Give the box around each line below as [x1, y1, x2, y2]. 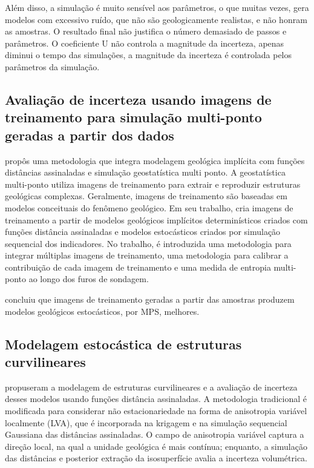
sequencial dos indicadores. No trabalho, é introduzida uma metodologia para [5, 237, 292, 249]
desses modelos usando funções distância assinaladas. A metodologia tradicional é [5, 392, 307, 405]
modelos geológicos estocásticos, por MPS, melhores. [5, 305, 200, 317]
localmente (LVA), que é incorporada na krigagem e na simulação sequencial [5, 416, 287, 429]
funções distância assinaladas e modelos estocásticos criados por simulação [5, 225, 281, 238]
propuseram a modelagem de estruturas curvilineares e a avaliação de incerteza [5, 380, 298, 393]
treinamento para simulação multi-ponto [5, 108, 262, 127]
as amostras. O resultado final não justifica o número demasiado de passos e [5, 25, 287, 38]
